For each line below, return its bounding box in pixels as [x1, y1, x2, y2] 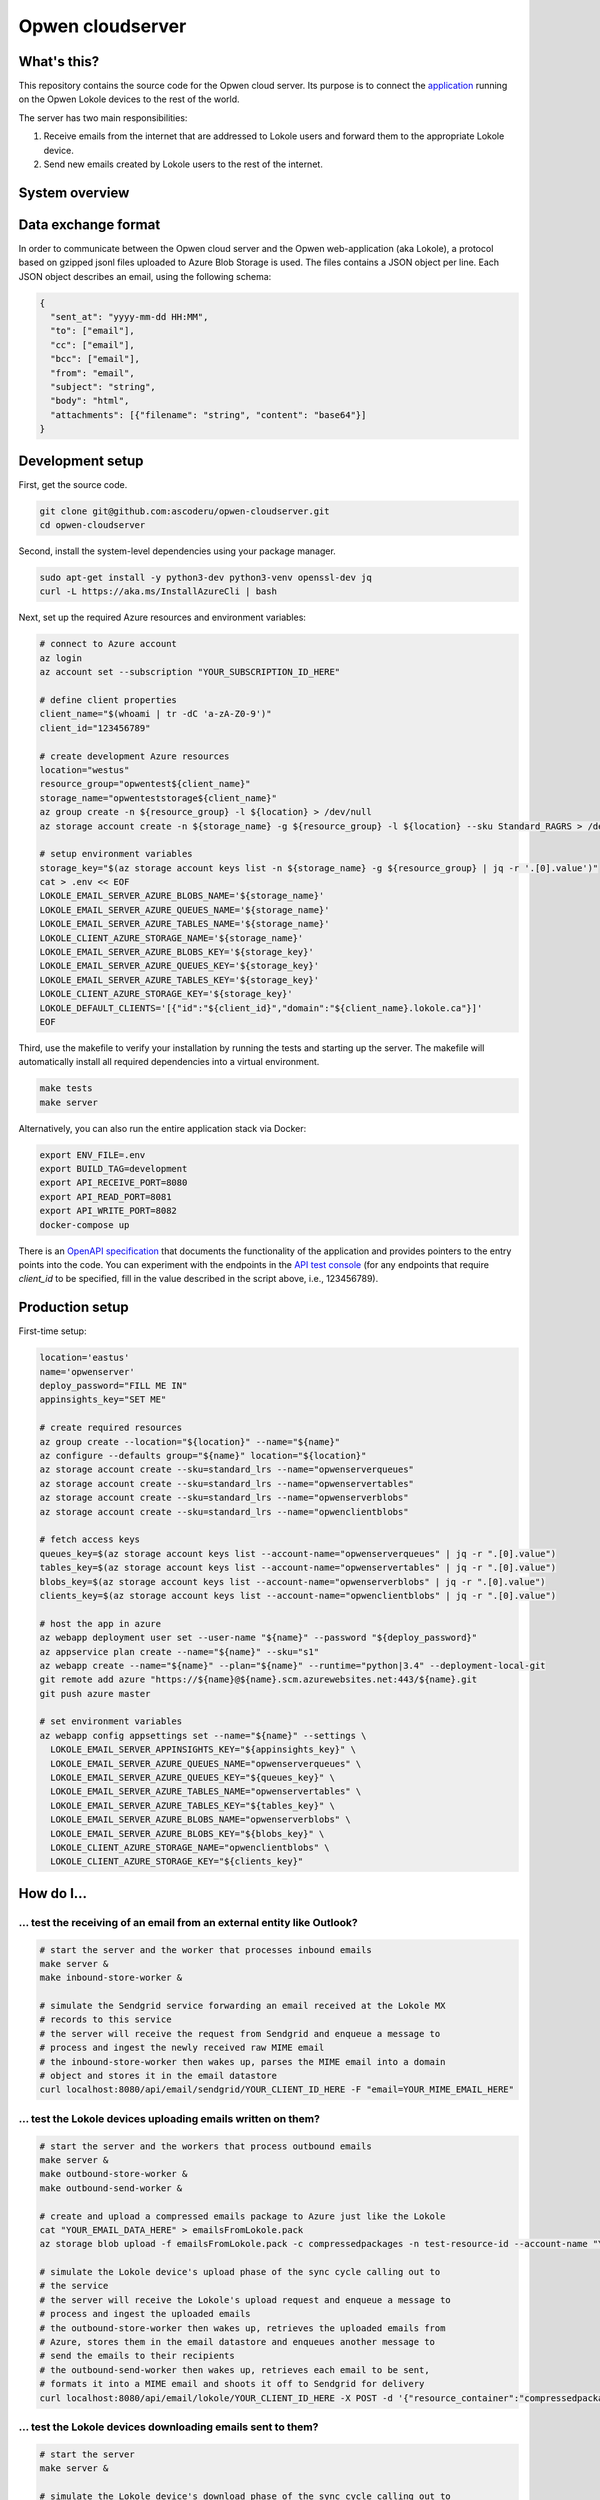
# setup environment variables [39, 848, 194, 860]
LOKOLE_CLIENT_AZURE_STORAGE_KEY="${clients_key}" [50, 1856, 304, 1867]
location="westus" [39, 764, 130, 775]
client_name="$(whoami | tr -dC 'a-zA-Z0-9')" [39, 708, 272, 720]
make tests [39, 1083, 93, 1094]
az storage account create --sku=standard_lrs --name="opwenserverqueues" [39, 1464, 415, 1475]
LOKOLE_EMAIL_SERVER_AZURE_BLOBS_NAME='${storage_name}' [39, 890, 325, 902]
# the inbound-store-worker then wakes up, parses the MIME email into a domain [39, 2056, 446, 2067]
